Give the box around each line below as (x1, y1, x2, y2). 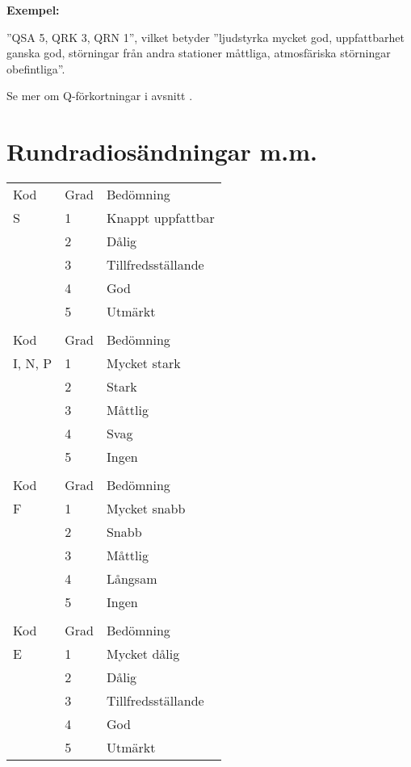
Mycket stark (106, 354, 181, 373)
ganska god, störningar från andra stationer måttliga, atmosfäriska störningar (6, 44, 391, 61)
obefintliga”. (6, 60, 65, 77)
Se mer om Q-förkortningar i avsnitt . (6, 87, 193, 104)
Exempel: (6, 2, 60, 18)
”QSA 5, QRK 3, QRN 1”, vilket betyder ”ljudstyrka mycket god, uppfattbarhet (6, 28, 405, 45)
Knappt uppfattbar (106, 208, 215, 228)
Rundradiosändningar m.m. (6, 135, 317, 168)
